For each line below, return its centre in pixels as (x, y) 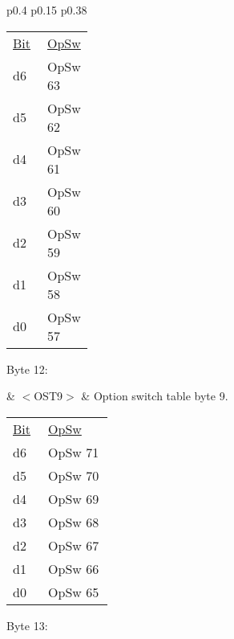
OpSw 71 (74, 452)
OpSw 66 (74, 568)
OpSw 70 (74, 475)
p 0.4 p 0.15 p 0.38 (47, 10)
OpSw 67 (74, 545)
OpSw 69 (74, 498)
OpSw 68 (74, 522)
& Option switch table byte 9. (155, 396)
